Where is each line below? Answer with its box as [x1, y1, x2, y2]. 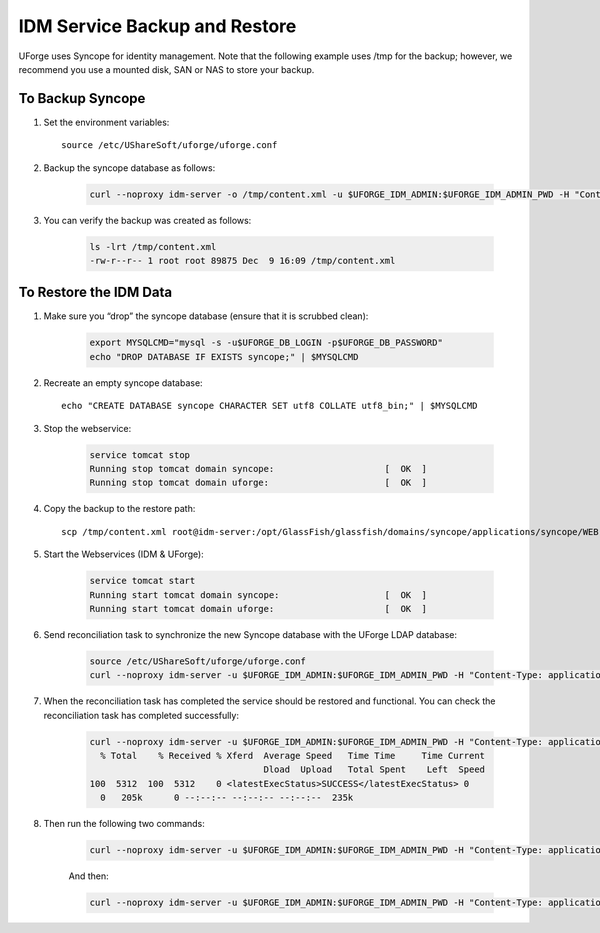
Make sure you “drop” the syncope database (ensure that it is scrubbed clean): [43, 310, 369, 322]
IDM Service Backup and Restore [18, 15, 297, 37]
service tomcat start [89, 575, 196, 587]
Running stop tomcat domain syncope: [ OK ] [89, 463, 428, 474]
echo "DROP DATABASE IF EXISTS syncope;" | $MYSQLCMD [89, 351, 359, 362]
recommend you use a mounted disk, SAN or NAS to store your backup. [18, 63, 315, 75]
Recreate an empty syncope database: [43, 376, 204, 389]
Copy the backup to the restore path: [43, 503, 196, 515]
